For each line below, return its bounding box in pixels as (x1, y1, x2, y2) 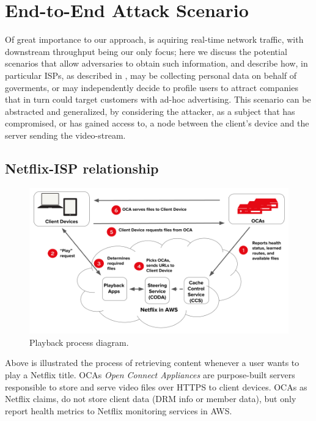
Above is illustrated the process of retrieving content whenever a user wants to (5, 356, 299, 369)
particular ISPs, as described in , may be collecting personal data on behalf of (5, 68, 297, 81)
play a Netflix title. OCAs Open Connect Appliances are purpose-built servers (5, 368, 295, 381)
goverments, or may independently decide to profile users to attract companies (5, 81, 298, 93)
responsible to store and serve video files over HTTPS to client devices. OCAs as (5, 380, 307, 393)
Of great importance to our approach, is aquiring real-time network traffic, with (5, 33, 304, 46)
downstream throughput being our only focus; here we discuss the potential (5, 45, 287, 57)
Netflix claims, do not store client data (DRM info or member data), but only (5, 392, 296, 405)
